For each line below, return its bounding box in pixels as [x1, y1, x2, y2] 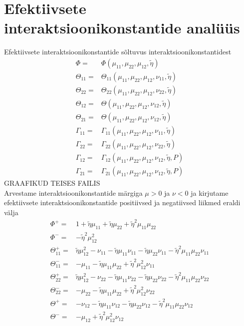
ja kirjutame [191, 187, 229, 198]
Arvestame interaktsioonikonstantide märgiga [4, 187, 143, 198]
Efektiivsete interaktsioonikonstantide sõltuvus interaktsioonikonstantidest [4, 46, 232, 57]
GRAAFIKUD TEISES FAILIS [4, 178, 100, 188]
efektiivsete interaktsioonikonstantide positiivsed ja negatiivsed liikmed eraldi [4, 197, 241, 208]
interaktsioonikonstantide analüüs [4, 17, 240, 38]
